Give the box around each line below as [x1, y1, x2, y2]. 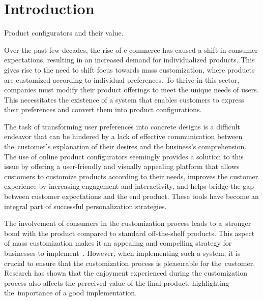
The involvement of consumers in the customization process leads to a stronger [4, 218, 251, 228]
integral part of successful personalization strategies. [4, 200, 167, 211]
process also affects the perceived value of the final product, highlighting [4, 277, 229, 288]
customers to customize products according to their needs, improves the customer [4, 171, 258, 181]
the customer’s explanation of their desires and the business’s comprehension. [4, 141, 247, 152]
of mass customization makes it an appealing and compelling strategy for [4, 238, 232, 248]
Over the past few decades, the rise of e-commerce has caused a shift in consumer [4, 44, 258, 55]
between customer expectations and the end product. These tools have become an [4, 191, 259, 202]
